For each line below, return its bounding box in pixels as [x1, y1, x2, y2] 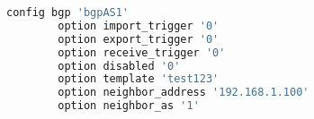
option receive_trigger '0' [58, 46, 226, 59]
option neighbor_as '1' [58, 99, 200, 113]
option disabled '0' [58, 59, 181, 72]
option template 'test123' [58, 72, 220, 86]
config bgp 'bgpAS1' [6, 6, 130, 19]
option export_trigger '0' [58, 32, 220, 46]
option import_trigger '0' [58, 19, 220, 32]
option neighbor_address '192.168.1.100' [58, 86, 310, 99]
